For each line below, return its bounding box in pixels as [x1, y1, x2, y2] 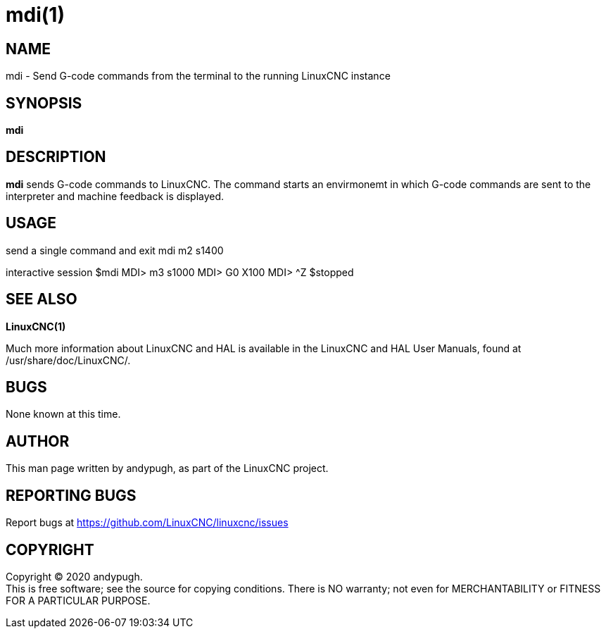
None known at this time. [6, 408, 121, 421]
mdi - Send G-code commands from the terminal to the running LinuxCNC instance [6, 70, 391, 82]
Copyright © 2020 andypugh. [6, 570, 143, 583]
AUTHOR [6, 432, 70, 450]
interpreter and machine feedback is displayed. [6, 189, 225, 202]
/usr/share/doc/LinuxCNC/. [6, 354, 131, 366]
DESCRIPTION [6, 148, 106, 166]
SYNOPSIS [6, 94, 82, 112]
